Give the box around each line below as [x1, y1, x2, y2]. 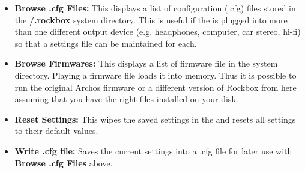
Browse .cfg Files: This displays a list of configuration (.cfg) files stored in [14, 2, 296, 14]
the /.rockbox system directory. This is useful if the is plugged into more [14, 13, 288, 26]
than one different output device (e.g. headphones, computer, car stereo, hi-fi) [14, 25, 301, 38]
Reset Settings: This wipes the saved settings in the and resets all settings [14, 112, 296, 125]
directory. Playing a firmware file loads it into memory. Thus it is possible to [14, 68, 297, 81]
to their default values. [14, 124, 98, 137]
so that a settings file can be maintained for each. [14, 37, 197, 49]
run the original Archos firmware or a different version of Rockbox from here [14, 80, 297, 93]
